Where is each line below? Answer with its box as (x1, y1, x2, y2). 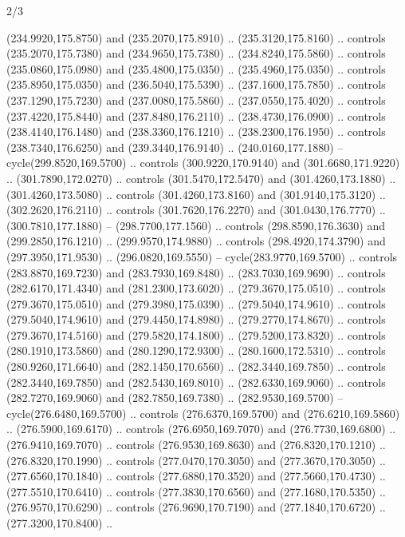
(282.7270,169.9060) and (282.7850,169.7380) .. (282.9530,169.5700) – (6, 389, 344, 406)
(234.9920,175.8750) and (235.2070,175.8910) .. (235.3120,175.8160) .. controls (6, 29, 386, 46)
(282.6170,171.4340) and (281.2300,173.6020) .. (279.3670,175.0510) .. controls (6, 280, 386, 296)
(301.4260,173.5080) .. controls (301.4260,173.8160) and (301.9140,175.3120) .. (6, 185, 386, 202)
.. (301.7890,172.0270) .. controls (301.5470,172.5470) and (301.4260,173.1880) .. (6, 169, 396, 186)
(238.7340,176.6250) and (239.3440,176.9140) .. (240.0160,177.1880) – (6, 138, 344, 155)
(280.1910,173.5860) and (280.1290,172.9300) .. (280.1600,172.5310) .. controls (6, 342, 386, 359)
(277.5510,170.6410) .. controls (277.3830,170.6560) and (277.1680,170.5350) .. (6, 483, 386, 499)
